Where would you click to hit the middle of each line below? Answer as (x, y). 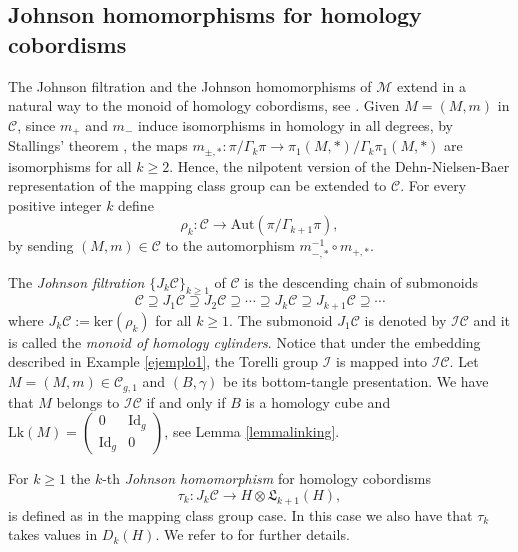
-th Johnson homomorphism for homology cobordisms (266, 478)
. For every (433, 185)
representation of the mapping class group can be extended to (197, 185)
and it (492, 319)
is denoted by (405, 319)
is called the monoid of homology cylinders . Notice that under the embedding (244, 341)
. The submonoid (281, 319)
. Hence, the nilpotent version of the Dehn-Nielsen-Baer (339, 165)
